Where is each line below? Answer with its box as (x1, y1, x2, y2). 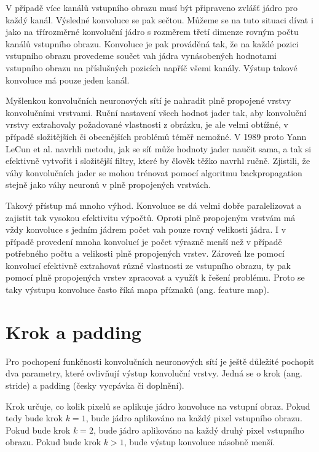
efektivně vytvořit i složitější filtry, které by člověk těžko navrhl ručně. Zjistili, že (6, 154, 310, 167)
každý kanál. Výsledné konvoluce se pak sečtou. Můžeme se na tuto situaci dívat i (6, 13, 313, 26)
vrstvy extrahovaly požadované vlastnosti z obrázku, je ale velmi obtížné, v (6, 118, 289, 131)
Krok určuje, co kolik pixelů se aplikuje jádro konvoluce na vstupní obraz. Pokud (6, 399, 310, 412)
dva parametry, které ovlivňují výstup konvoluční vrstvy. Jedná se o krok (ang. (6, 367, 302, 380)
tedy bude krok (6, 411, 63, 424)
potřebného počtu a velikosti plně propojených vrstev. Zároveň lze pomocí (6, 247, 285, 260)
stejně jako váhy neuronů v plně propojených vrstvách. (6, 178, 211, 191)
